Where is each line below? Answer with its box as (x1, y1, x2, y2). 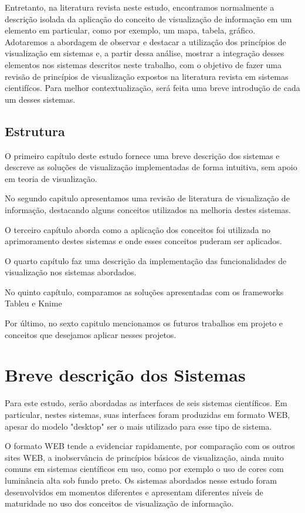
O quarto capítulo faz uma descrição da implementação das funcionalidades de (5, 254, 287, 266)
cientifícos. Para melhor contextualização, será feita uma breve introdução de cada (5, 82, 300, 94)
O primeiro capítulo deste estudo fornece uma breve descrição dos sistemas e (5, 149, 280, 161)
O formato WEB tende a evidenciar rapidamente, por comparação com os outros (5, 440, 295, 452)
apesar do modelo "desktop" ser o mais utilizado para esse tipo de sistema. (5, 420, 272, 432)
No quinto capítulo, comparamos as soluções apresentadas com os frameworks (5, 285, 284, 298)
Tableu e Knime (5, 297, 62, 309)
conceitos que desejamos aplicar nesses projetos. (5, 328, 177, 340)
